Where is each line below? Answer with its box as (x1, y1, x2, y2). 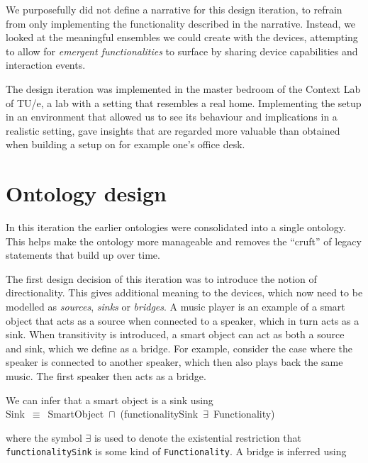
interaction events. (6, 57, 86, 72)
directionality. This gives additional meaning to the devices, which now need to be (6, 285, 363, 300)
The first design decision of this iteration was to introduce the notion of (6, 271, 317, 286)
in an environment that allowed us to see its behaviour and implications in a (6, 109, 338, 124)
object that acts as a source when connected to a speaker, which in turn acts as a (6, 313, 359, 328)
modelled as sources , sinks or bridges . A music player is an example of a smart (6, 299, 345, 314)
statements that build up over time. (6, 247, 160, 262)
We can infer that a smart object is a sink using (6, 392, 213, 407)
